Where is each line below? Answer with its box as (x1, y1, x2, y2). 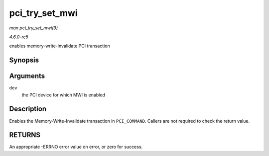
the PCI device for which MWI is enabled (21, 92, 106, 98)
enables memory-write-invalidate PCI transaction (9, 43, 110, 49)
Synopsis (9, 56, 39, 65)
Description (9, 105, 47, 113)
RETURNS (9, 131, 41, 139)
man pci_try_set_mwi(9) (9, 25, 58, 31)
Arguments (9, 72, 45, 80)
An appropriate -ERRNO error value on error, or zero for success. (9, 144, 143, 150)
